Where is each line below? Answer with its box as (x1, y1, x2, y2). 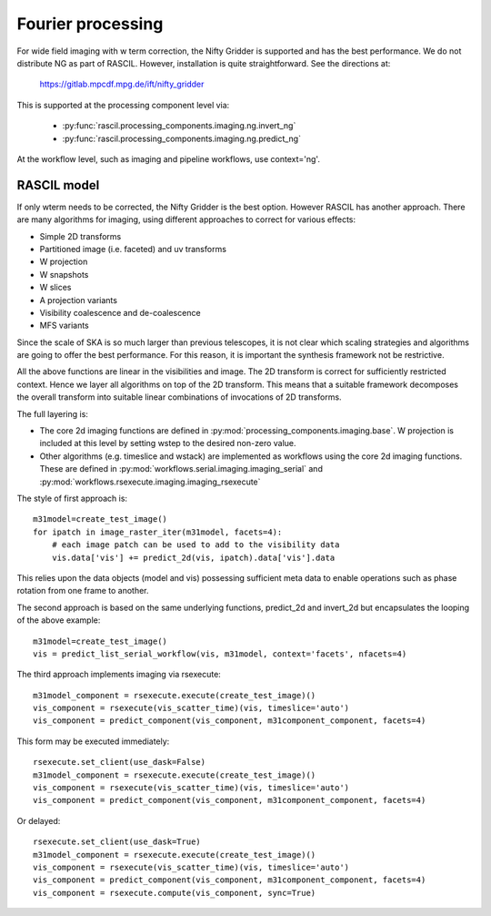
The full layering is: (16, 408, 88, 419)
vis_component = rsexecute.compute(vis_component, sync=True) (33, 888, 316, 898)
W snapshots (39, 269, 89, 280)
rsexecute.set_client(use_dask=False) (33, 757, 206, 768)
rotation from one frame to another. (16, 585, 149, 596)
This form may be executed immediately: (16, 736, 170, 747)
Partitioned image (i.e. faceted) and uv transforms (39, 243, 227, 254)
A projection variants (39, 294, 118, 305)
